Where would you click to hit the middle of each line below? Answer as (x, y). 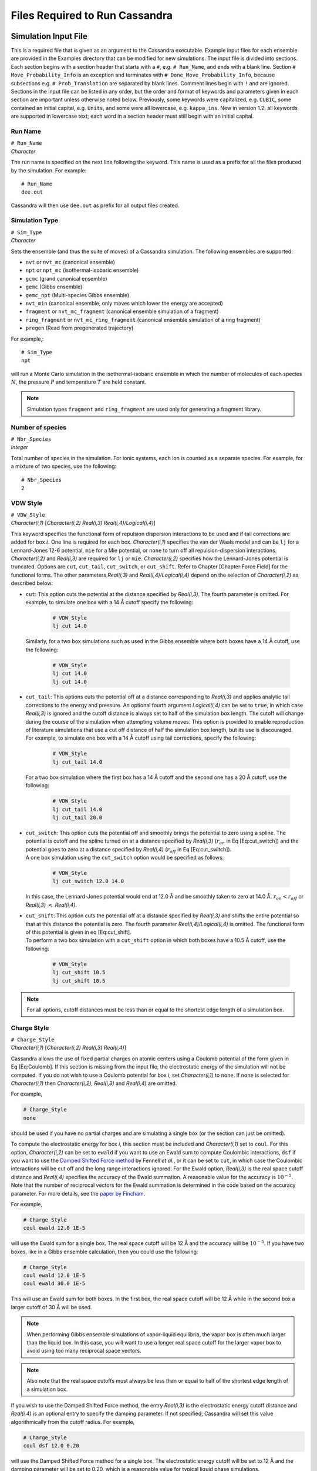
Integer (20, 447)
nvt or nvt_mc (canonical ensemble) (70, 262)
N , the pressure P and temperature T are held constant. (79, 382)
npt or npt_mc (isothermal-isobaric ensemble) (82, 270)
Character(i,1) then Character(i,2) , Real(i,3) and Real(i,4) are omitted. (94, 1083)
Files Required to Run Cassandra (92, 15)
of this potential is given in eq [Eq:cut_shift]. (78, 932)
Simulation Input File (49, 36)
